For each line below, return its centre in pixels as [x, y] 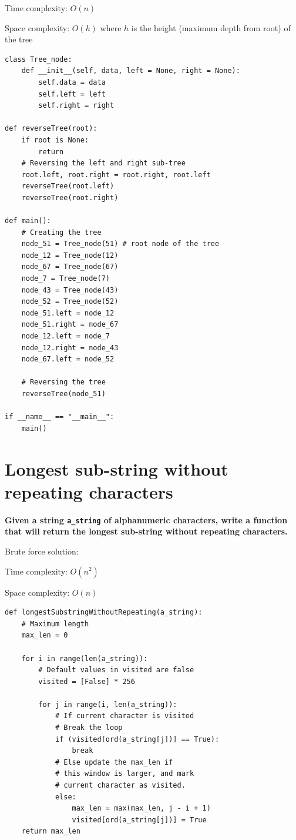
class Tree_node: [38, 59]
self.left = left [72, 94]
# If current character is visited [125, 716]
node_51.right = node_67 [70, 325]
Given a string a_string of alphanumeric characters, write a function [146, 519]
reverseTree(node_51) [63, 394]
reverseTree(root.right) [70, 197]
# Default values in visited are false [116, 670]
